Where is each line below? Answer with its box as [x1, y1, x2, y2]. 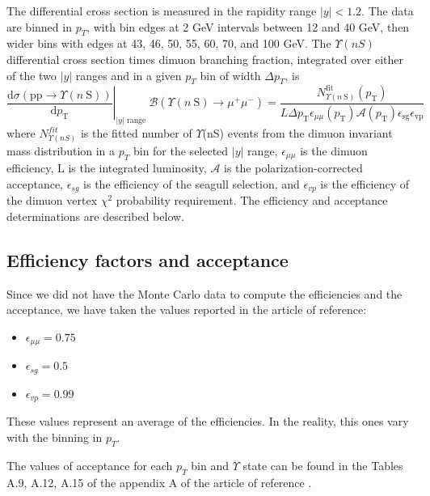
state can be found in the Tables [242, 456, 403, 473]
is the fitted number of [80, 125, 192, 142]
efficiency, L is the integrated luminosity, [6, 159, 207, 176]
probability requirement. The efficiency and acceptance [116, 192, 388, 209]
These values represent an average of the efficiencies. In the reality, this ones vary [6, 413, 409, 430]
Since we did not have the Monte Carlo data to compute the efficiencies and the [6, 285, 403, 302]
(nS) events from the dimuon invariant [202, 125, 393, 142]
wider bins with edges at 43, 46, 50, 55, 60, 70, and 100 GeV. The [6, 35, 331, 52]
